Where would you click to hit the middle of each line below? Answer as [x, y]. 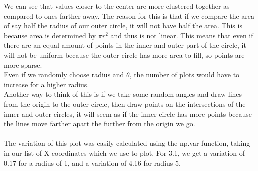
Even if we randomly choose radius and [64, 75]
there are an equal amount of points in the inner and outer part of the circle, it [125, 45]
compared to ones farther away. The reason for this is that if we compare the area [129, 16]
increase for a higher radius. [47, 84]
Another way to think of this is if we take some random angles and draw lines [123, 94]
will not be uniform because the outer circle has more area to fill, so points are [124, 55]
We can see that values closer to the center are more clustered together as [117, 6]
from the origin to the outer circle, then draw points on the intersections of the [125, 103]
